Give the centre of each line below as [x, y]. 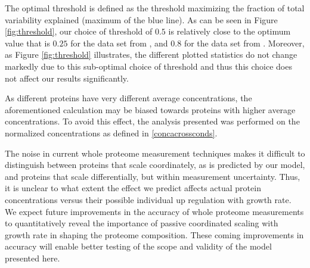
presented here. [32, 258]
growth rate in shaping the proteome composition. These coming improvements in [154, 234]
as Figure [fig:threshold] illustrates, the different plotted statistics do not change [151, 54]
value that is [27, 43]
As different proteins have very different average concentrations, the [128, 98]
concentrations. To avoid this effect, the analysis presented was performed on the [152, 121]
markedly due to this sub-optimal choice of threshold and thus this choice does [148, 66]
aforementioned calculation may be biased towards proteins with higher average [150, 109]
